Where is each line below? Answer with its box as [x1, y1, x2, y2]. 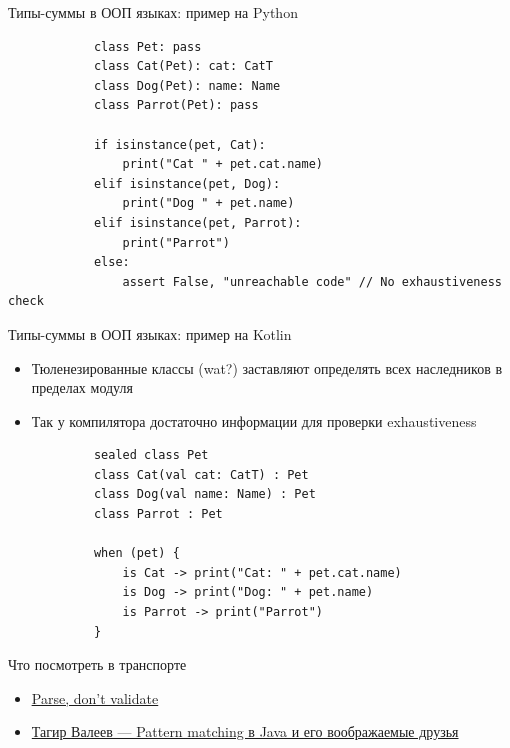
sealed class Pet [93, 448, 209, 463]
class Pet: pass [93, 39, 202, 54]
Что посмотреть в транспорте [8, 654, 187, 675]
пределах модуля [31, 377, 133, 398]
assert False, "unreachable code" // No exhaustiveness [122, 274, 502, 289]
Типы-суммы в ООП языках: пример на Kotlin [8, 323, 292, 344]
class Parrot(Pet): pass [93, 98, 259, 113]
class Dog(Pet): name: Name [93, 78, 281, 93]
